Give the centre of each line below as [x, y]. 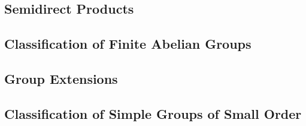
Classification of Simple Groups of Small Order [153, 113]
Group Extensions [61, 78]
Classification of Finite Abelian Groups [128, 44]
